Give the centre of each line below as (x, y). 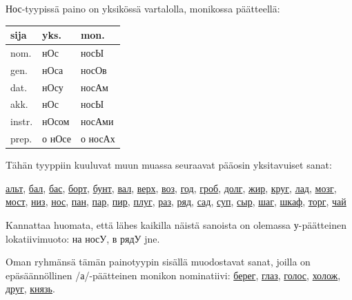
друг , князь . (30, 289)
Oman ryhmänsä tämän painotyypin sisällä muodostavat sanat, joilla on (158, 262)
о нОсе (57, 139)
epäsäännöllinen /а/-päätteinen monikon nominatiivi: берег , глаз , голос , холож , (173, 275)
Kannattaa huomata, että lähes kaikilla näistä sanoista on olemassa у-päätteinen (176, 225)
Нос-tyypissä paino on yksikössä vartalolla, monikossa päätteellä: (143, 8)
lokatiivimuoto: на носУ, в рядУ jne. (83, 238)
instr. (22, 121)
